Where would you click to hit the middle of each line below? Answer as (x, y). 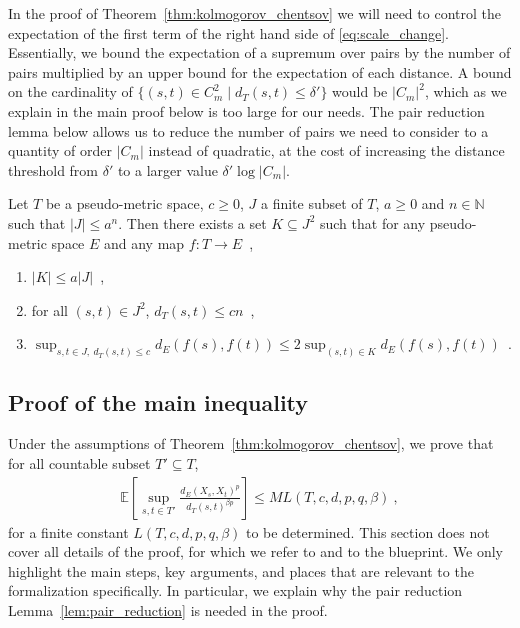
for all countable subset (79, 462)
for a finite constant (68, 531)
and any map (144, 242)
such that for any (372, 222)
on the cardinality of (70, 91)
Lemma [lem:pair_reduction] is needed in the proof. (168, 609)
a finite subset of (311, 203)
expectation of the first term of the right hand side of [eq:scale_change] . (228, 32)
